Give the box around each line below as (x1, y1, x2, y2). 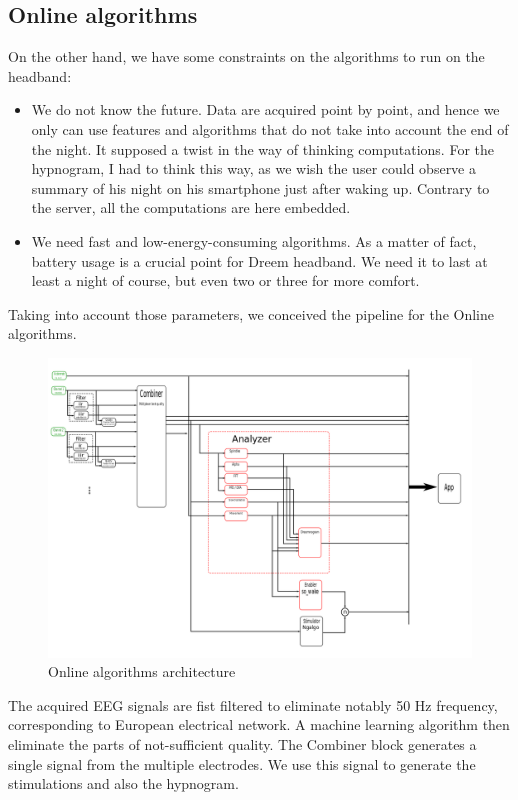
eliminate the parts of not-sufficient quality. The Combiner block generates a (8, 734, 477, 755)
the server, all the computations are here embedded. (31, 197, 351, 218)
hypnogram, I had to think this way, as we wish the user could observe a (31, 158, 477, 179)
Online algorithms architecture (48, 661, 236, 682)
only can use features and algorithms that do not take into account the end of (31, 118, 509, 139)
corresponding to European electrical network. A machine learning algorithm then (8, 714, 510, 735)
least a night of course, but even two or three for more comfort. (31, 270, 420, 291)
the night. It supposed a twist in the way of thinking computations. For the (31, 138, 494, 159)
